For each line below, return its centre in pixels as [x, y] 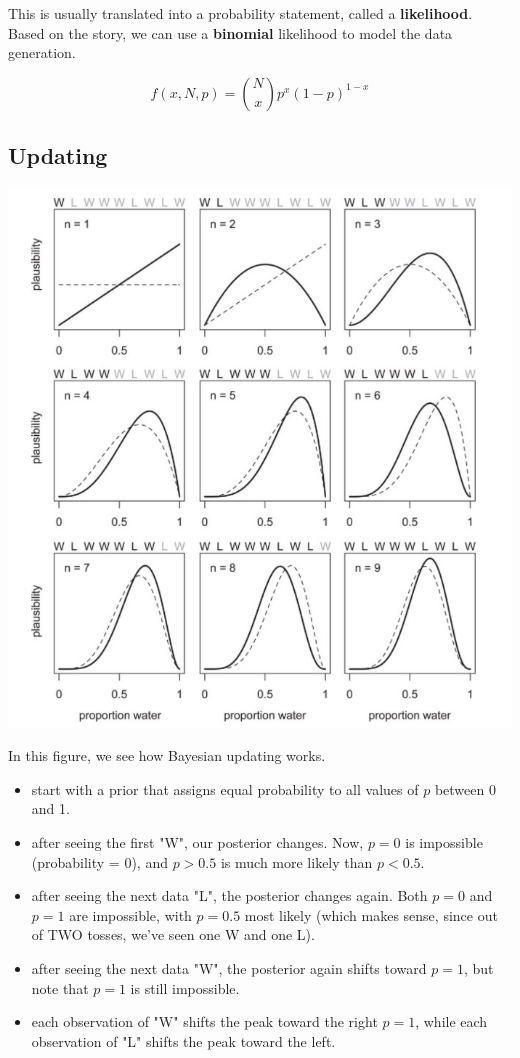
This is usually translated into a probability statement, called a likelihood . [240, 13]
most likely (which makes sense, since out [371, 914]
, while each [451, 1021]
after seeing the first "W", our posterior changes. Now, [197, 841]
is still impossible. [185, 987]
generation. [42, 52]
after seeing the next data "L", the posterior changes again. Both [229, 895]
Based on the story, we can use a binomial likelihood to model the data [230, 32]
